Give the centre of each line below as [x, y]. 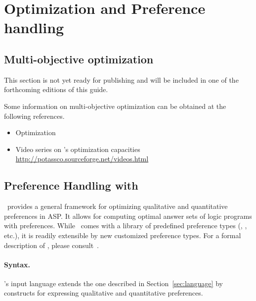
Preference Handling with [71, 185]
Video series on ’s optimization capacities [78, 149]
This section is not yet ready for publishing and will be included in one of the [121, 79]
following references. [34, 116]
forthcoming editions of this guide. [56, 89]
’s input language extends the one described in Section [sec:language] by [113, 283]
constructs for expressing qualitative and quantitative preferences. [104, 293]
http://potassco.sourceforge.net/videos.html [82, 159]
